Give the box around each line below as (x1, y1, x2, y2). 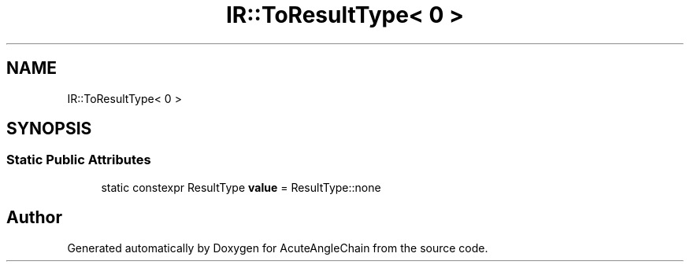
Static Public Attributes (6, 152, 151, 168)
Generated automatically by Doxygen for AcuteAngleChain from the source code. (67, 240, 488, 255)
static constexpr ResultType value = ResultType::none (101, 180, 381, 194)
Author (6, 207, 62, 228)
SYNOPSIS (6, 119, 92, 139)
